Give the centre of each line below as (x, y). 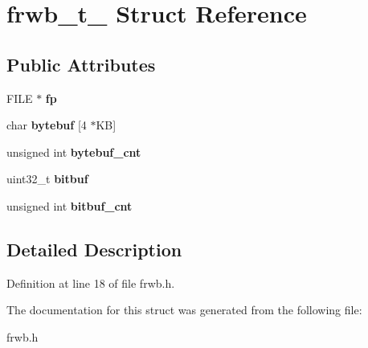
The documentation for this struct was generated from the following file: (184, 310)
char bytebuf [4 (47, 125)
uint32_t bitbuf (47, 179)
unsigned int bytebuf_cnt (74, 151)
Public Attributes (81, 64)
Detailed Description (94, 249)
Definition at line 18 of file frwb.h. (91, 282)
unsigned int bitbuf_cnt (70, 205)
